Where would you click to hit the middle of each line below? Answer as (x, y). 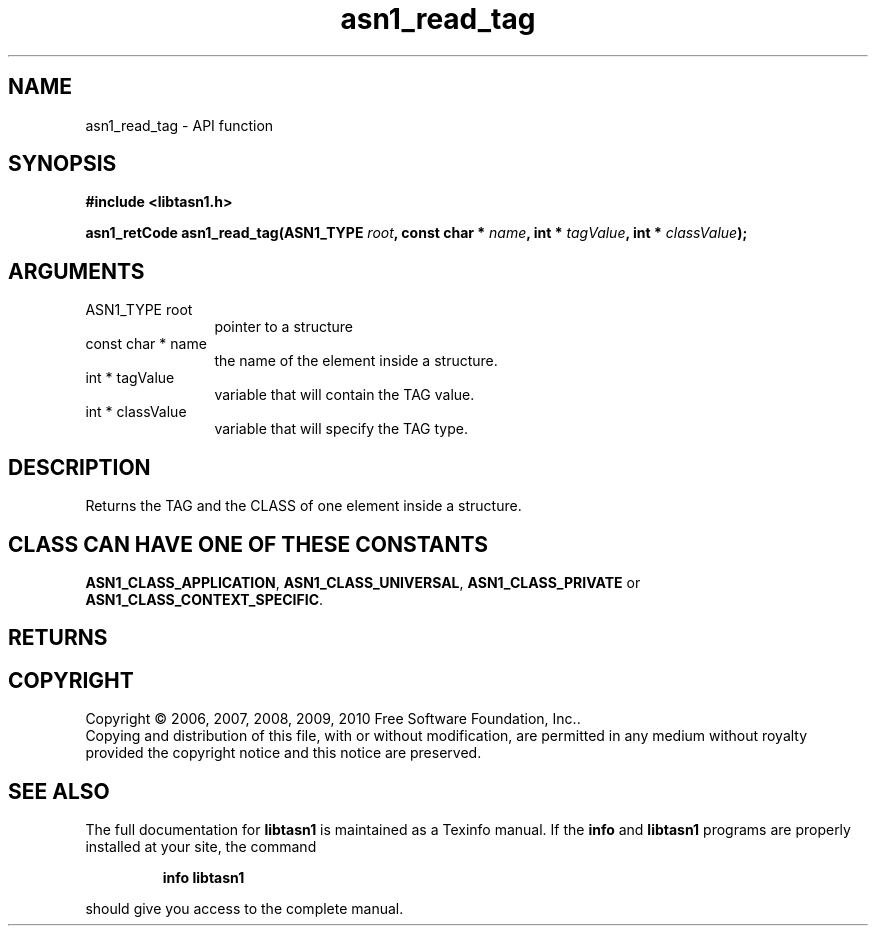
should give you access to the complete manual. (244, 909)
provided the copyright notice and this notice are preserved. (283, 753)
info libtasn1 (203, 878)
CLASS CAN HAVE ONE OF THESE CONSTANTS (248, 544)
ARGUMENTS (76, 271)
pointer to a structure (283, 327)
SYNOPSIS (62, 164)
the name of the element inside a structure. (356, 361)
